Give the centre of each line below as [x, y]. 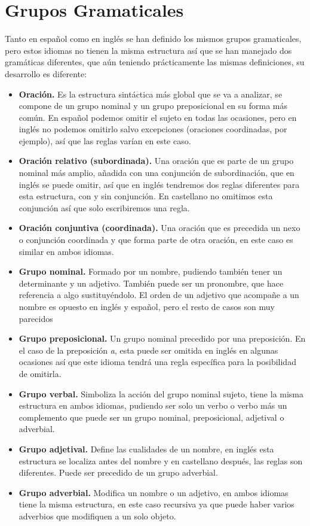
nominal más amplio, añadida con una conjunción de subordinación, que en [156, 173]
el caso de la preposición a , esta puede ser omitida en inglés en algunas [148, 350]
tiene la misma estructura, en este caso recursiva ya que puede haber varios [156, 504]
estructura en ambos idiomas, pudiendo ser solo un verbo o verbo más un [153, 405]
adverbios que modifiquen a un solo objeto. [97, 516]
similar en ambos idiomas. [66, 251]
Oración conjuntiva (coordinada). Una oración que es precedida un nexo [159, 228]
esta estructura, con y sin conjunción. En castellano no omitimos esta [146, 196]
